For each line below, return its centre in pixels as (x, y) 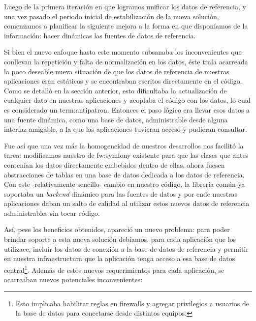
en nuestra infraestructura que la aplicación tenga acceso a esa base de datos (120, 258)
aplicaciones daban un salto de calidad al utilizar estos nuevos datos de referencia (127, 203)
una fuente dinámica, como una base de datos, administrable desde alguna (116, 119)
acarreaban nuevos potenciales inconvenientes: (73, 279)
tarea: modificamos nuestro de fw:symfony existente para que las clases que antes (126, 155)
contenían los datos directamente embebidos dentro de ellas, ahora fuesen (114, 164)
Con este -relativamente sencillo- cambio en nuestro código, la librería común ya (125, 184)
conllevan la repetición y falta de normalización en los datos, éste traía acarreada (126, 61)
